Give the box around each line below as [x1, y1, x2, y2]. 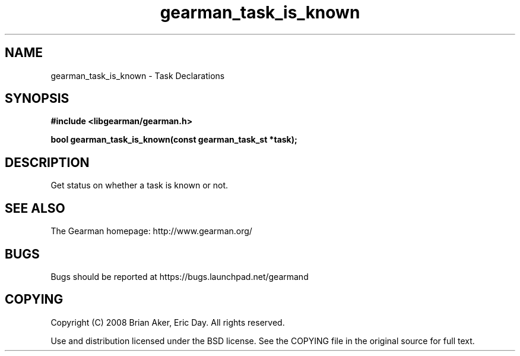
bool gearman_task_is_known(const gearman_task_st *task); [50, 134, 297, 145]
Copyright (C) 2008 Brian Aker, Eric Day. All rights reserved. [50, 317, 285, 327]
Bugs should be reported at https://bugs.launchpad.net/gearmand [50, 271, 309, 282]
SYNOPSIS [5, 91, 69, 106]
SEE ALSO [5, 200, 65, 216]
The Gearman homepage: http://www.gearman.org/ [50, 226, 252, 237]
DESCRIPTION [5, 155, 90, 170]
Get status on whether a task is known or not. [50, 180, 229, 191]
